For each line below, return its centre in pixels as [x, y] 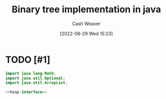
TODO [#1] [28, 60]
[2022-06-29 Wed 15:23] [86, 33]
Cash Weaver [86, 24]
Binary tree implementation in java [86, 9]
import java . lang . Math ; [31, 73]
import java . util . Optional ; [35, 78]
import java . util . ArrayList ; [36, 83]
